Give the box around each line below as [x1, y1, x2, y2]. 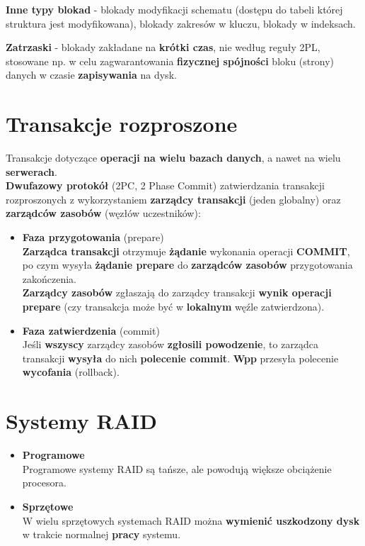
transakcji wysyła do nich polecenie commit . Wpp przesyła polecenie [22, 350, 339, 365]
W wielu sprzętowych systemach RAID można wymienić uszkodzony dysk [22, 513, 360, 528]
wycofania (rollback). [22, 364, 120, 379]
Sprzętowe [22, 498, 74, 513]
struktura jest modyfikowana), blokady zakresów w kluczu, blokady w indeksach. [6, 16, 356, 30]
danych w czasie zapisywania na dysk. [6, 67, 177, 82]
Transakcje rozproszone [6, 109, 238, 138]
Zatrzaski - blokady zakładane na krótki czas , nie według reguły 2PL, [6, 40, 320, 55]
